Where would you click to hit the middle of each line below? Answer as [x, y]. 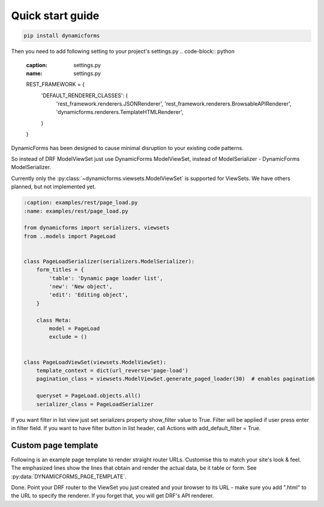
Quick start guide [55, 16]
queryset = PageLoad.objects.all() [88, 396]
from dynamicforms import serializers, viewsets [97, 228]
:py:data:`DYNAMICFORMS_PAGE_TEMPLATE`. [69, 476]
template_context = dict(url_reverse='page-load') [112, 370]
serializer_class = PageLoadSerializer [95, 404]
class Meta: [54, 320]
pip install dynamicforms [62, 36]
